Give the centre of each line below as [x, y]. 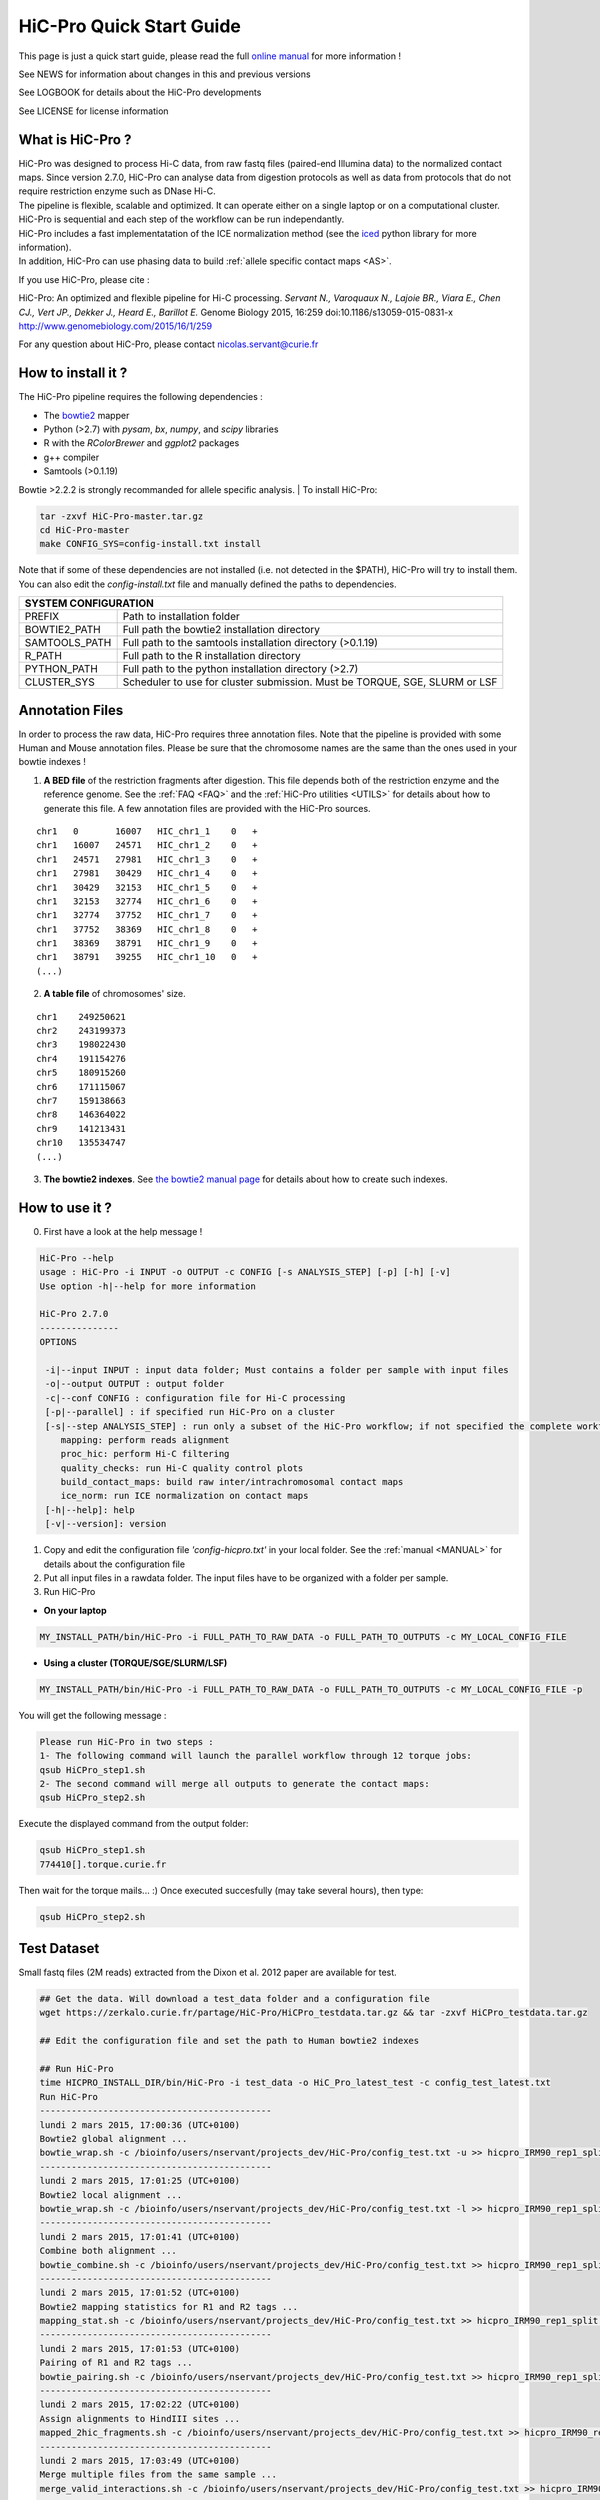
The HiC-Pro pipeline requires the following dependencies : [141, 397]
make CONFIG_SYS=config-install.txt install [150, 544]
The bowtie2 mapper [86, 415]
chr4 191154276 [81, 1058]
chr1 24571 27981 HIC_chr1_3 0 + [147, 859]
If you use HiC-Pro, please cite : [84, 279]
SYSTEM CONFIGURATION [89, 603]
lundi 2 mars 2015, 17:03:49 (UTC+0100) [139, 2460]
